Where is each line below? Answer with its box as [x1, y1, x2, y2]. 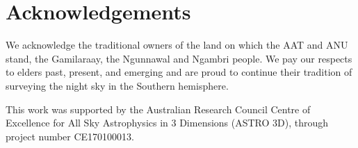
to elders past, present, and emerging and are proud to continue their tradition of [6, 65, 352, 79]
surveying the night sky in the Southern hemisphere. [6, 78, 229, 92]
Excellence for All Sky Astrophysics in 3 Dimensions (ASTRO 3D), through [6, 115, 329, 130]
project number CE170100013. [6, 129, 135, 143]
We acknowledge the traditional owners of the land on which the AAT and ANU [6, 38, 348, 52]
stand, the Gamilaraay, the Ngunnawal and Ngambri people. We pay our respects [6, 51, 352, 65]
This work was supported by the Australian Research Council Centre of [6, 101, 311, 116]
